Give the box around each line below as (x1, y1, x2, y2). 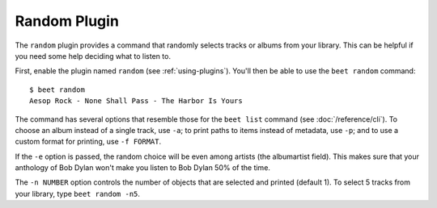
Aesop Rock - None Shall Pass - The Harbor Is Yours (29, 97, 243, 106)
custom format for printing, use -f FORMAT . (15, 137, 162, 147)
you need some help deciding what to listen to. (15, 51, 172, 60)
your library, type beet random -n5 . (15, 189, 141, 198)
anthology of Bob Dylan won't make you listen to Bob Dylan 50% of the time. (15, 163, 271, 173)
